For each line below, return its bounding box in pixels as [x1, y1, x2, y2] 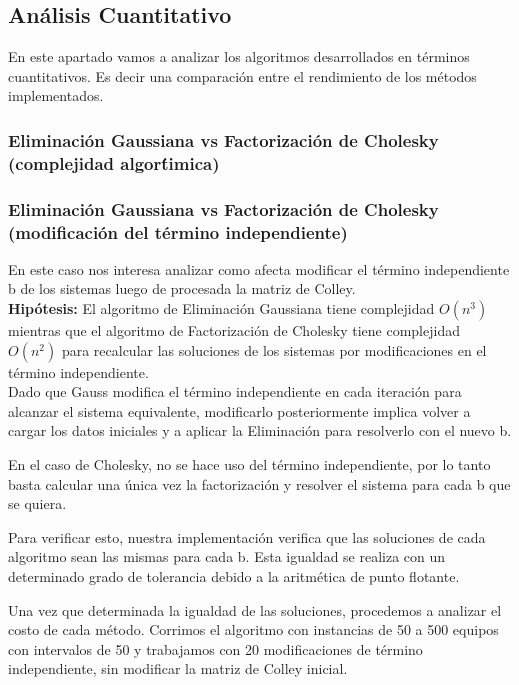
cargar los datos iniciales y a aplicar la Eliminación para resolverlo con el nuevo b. [8, 420, 512, 441]
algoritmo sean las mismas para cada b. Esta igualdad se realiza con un [8, 546, 446, 567]
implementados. [8, 85, 104, 106]
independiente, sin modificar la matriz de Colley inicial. [8, 658, 348, 679]
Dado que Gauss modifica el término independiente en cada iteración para [8, 381, 462, 402]
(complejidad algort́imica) [8, 150, 220, 175]
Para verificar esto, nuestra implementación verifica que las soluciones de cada [8, 526, 486, 547]
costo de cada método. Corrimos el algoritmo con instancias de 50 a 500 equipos [8, 619, 499, 640]
